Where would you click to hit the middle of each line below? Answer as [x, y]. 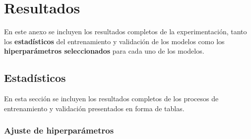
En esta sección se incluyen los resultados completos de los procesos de [111, 99]
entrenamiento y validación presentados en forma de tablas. [94, 108]
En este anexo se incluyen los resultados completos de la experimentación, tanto [125, 32]
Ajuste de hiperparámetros [59, 130]
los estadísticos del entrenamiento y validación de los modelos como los [114, 41]
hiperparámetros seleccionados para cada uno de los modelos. [104, 51]
